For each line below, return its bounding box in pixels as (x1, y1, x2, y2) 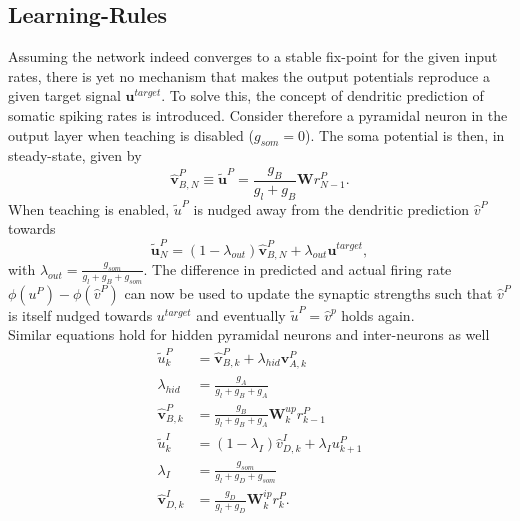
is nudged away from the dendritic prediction (193, 198, 470, 219)
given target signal (8, 85, 121, 106)
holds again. (341, 304, 415, 325)
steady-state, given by (8, 145, 142, 166)
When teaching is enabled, (8, 198, 170, 219)
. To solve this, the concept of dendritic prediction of (161, 85, 484, 106)
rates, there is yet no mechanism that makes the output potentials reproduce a (8, 65, 490, 86)
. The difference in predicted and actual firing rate (143, 258, 452, 279)
